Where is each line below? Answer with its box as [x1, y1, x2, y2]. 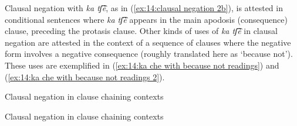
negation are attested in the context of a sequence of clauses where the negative [5, 36, 291, 48]
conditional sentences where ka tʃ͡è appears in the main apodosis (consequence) [5, 13, 288, 25]
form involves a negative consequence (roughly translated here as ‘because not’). [5, 47, 293, 60]
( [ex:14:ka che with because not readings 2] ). [5, 70, 165, 83]
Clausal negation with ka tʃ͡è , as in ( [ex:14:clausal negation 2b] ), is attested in [5, 2, 283, 13]
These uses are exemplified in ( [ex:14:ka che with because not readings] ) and [5, 59, 279, 71]
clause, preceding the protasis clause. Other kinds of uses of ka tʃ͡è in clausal [5, 25, 278, 37]
